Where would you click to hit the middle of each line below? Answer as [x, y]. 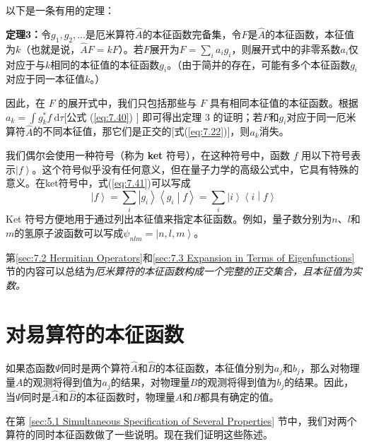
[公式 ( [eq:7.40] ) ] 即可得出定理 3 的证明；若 [163, 116]
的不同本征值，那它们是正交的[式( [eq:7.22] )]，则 [141, 131]
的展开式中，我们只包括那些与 [128, 103]
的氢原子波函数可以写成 [69, 232]
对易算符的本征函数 [95, 333]
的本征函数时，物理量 [125, 396]
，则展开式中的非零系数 [286, 48]
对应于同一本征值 [45, 79]
